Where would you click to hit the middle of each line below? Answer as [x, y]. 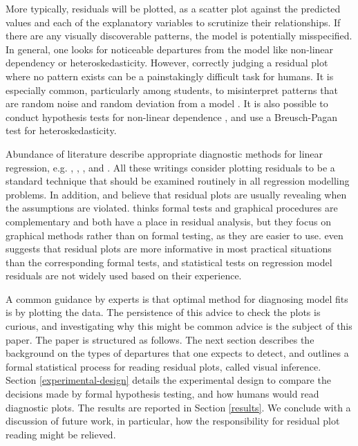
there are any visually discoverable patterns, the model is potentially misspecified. [179, 36]
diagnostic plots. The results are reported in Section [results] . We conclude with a [178, 407]
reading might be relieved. [61, 434]
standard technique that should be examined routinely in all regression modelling [178, 181]
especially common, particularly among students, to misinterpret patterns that [172, 90]
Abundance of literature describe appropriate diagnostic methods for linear [164, 153]
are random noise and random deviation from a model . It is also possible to [167, 103]
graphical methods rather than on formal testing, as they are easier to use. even [175, 235]
